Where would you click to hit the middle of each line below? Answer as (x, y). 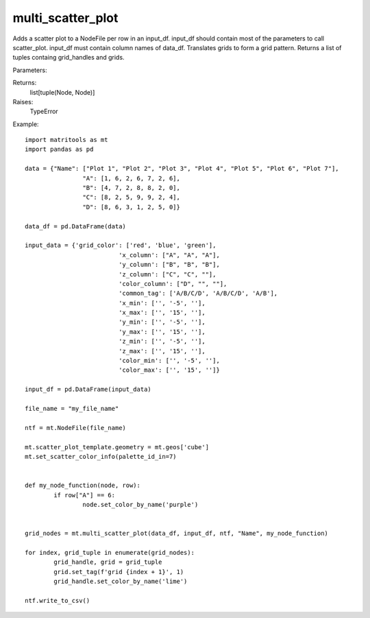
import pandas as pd (59, 150)
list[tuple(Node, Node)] (62, 92)
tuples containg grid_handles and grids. (69, 58)
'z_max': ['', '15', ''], (162, 351)
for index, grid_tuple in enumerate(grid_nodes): (110, 552)
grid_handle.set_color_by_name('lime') (121, 582)
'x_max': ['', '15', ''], (162, 313)
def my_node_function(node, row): (83, 486)
